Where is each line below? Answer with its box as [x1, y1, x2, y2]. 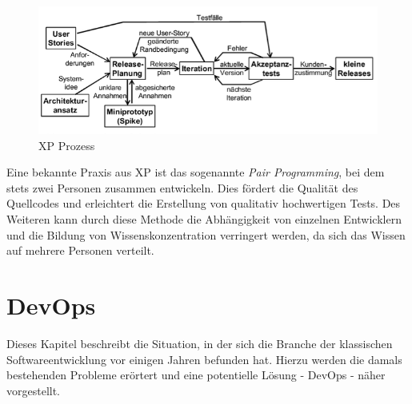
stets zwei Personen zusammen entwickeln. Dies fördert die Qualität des [6, 179, 358, 196]
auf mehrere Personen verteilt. [6, 242, 154, 259]
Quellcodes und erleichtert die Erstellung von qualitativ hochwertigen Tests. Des [6, 195, 401, 212]
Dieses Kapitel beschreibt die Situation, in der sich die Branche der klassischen [6, 335, 393, 351]
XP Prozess [38, 137, 95, 153]
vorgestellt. [6, 382, 61, 398]
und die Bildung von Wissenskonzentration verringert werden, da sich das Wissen [6, 226, 406, 243]
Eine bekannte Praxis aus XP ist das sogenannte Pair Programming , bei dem [6, 164, 385, 180]
